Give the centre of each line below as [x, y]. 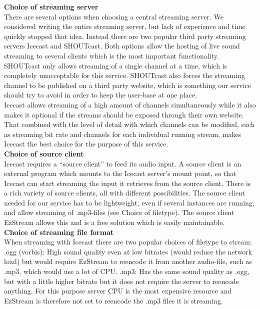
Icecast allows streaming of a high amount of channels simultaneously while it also [130, 104]
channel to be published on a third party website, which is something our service [128, 85]
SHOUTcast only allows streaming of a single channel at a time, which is [116, 65]
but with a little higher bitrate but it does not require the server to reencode [121, 281]
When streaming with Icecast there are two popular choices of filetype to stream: [128, 242]
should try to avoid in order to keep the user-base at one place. [101, 95]
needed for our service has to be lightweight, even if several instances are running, [129, 202]
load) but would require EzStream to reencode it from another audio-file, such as [128, 261]
